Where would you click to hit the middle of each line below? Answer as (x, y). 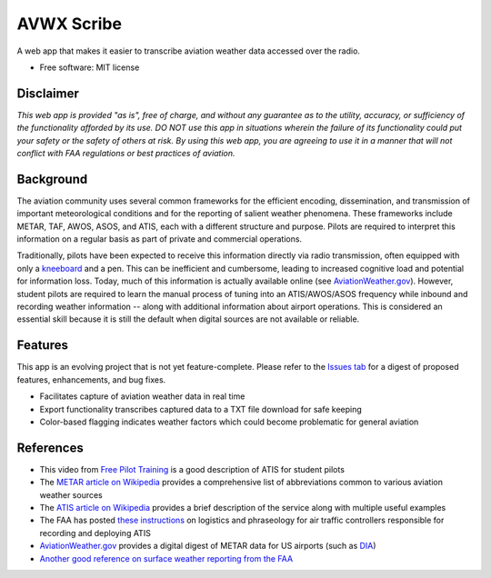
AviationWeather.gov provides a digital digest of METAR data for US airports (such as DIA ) (208, 546)
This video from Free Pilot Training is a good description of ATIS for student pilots (192, 469)
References (50, 448)
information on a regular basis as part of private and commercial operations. (160, 239)
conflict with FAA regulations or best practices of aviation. (126, 154)
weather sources (71, 494)
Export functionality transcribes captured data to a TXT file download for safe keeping (201, 409)
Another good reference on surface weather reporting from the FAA (166, 558)
